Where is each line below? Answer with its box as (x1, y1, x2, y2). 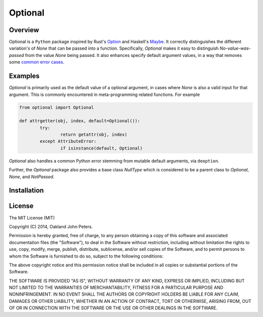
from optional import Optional (19, 105, 94, 110)
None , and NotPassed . (9, 173, 55, 180)
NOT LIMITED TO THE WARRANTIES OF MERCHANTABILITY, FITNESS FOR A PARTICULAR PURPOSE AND (9, 285, 224, 291)
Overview (9, 26, 39, 34)
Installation (9, 186, 44, 195)
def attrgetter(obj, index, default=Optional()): (19, 118, 140, 124)
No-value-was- (220, 45, 251, 51)
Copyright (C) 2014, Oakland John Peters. (9, 224, 93, 229)
